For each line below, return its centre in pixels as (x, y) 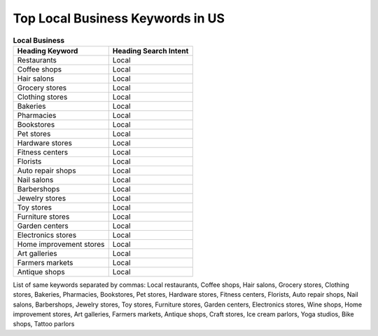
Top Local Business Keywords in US (119, 18)
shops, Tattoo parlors (44, 324)
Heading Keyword (48, 51)
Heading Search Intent (150, 51)
